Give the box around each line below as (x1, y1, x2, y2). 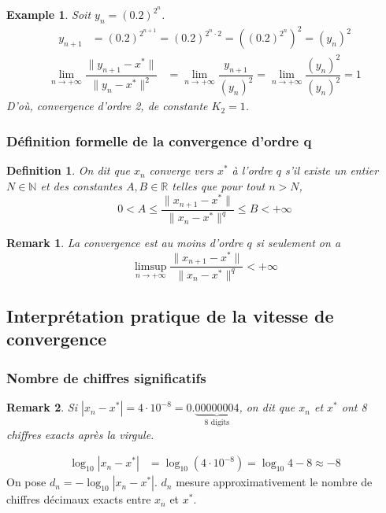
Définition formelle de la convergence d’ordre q (6, 131, 312, 150)
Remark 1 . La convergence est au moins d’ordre (6, 234, 243, 251)
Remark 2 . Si (6, 399, 77, 415)
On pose (6, 474, 46, 490)
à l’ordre (232, 162, 273, 179)
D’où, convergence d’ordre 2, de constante (6, 98, 208, 114)
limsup (134, 260, 167, 272)
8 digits (204, 418, 230, 426)
